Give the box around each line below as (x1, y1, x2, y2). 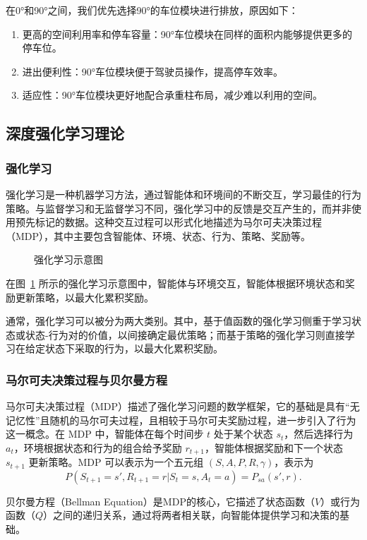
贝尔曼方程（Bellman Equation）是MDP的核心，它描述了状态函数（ (6, 493, 315, 508)
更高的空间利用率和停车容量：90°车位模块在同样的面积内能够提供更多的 (22, 26, 353, 41)
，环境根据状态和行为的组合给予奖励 (13, 440, 182, 455)
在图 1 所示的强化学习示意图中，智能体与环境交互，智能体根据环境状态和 (6, 275, 345, 290)
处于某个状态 (213, 426, 273, 441)
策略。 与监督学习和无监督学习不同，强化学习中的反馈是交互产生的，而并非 (6, 200, 351, 215)
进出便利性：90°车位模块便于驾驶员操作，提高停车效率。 (22, 64, 284, 78)
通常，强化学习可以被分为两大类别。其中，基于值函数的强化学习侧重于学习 (6, 313, 351, 328)
